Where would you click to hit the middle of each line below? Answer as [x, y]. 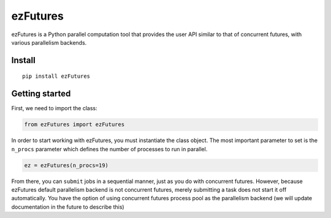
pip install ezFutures [56, 76]
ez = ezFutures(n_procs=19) [66, 165]
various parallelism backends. [49, 42]
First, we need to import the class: [54, 108]
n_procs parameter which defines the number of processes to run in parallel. [109, 149]
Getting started [41, 94]
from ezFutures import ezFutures [74, 125]
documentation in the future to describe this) [68, 207]
